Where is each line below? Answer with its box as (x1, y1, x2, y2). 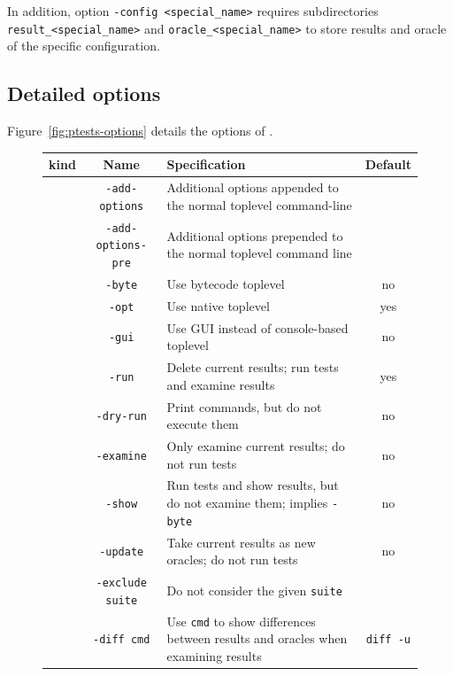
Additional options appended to (166, 178, 339, 197)
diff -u (365, 633, 411, 647)
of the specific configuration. (7, 36, 160, 55)
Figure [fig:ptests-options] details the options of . (7, 121, 273, 140)
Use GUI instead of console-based (166, 318, 349, 337)
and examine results (166, 375, 275, 393)
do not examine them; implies (166, 493, 328, 511)
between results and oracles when (166, 629, 348, 648)
